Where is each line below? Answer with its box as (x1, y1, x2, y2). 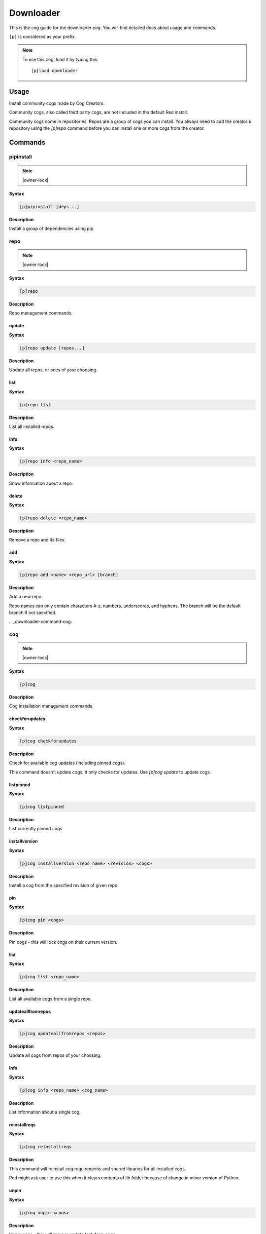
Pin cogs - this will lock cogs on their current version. (9, 939, 118, 945)
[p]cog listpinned (19, 804, 64, 810)
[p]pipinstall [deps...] (19, 204, 80, 209)
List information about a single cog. (9, 1109, 81, 1115)
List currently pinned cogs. (9, 826, 64, 832)
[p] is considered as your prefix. (9, 34, 76, 39)
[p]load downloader (31, 68, 78, 74)
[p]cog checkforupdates (19, 738, 77, 744)
